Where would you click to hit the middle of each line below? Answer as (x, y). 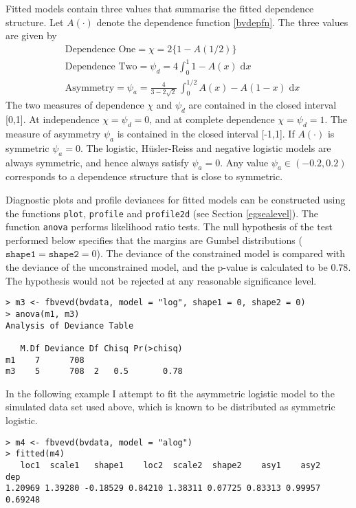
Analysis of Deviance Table (70, 325)
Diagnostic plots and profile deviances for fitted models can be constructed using (176, 199)
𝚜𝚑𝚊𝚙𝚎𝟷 (21, 255)
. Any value (244, 162)
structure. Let (35, 22)
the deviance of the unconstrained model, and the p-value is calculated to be (167, 267)
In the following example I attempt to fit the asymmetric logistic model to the (170, 393)
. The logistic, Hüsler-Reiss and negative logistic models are (205, 147)
